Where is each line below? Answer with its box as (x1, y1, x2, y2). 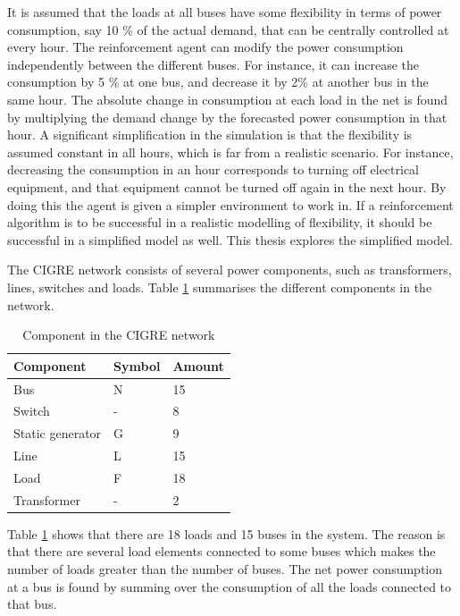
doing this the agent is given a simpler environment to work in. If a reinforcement (7, 195, 454, 214)
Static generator (13, 424, 102, 443)
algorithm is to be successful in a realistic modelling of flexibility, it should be (7, 213, 432, 232)
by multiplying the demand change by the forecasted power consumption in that (7, 107, 447, 126)
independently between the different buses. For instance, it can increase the (7, 55, 420, 73)
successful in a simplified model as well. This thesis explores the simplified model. (7, 230, 453, 249)
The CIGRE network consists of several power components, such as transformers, (7, 260, 452, 279)
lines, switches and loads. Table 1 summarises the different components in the (7, 277, 432, 296)
